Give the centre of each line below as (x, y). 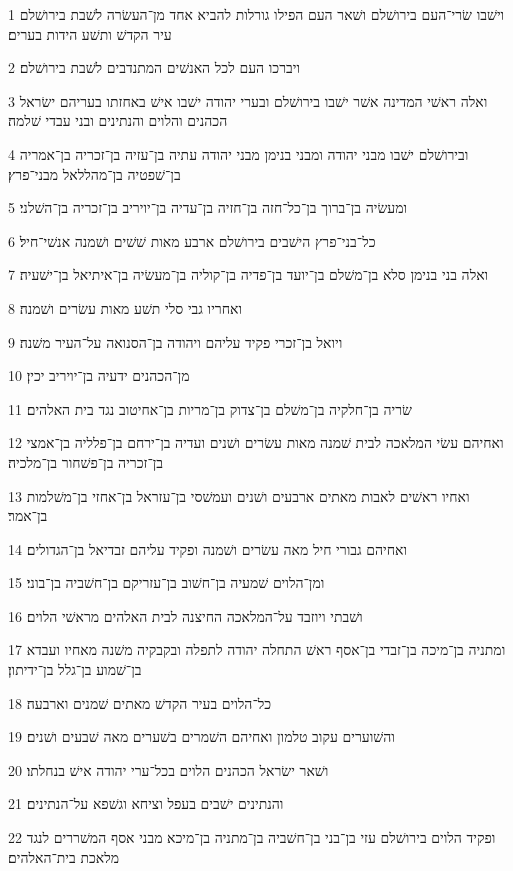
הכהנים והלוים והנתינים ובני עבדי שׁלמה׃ (118, 120)
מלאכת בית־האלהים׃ (64, 856)
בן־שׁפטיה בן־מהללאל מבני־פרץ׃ (94, 173)
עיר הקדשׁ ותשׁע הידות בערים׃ (90, 33)
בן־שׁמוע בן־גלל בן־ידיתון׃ (75, 669)
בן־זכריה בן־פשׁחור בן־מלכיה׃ (86, 461)
